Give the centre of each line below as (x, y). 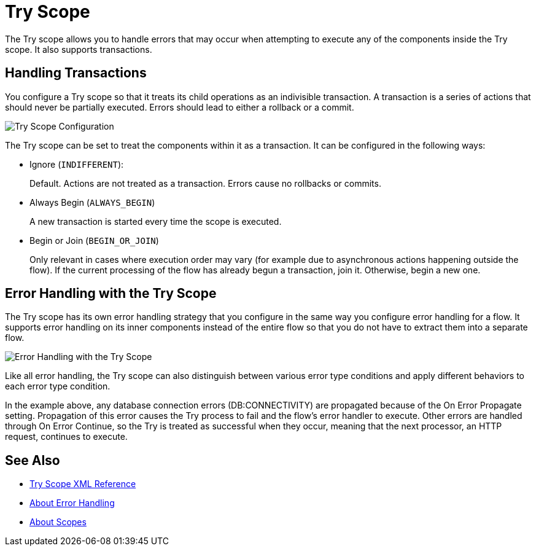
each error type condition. (58, 386)
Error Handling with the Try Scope (111, 294)
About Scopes (58, 522)
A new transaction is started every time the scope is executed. (156, 221)
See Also (33, 460)
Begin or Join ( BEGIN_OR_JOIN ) (94, 240)
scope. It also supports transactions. (79, 49)
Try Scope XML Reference (83, 484)
